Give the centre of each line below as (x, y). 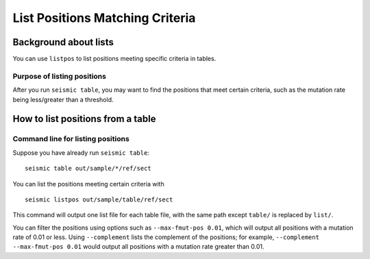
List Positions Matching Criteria (104, 18)
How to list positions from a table (84, 119)
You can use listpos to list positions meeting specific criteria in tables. (114, 59)
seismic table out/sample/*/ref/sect (88, 169)
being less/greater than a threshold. (63, 99)
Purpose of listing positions (59, 76)
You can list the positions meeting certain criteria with (88, 184)
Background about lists (63, 42)
